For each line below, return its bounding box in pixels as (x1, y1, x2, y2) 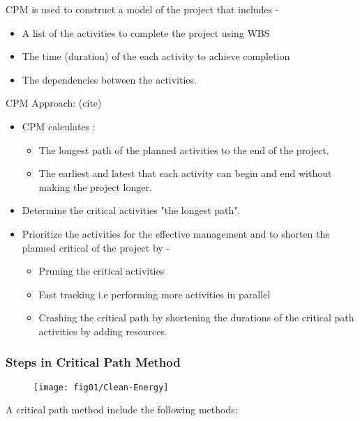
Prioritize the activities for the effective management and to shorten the (22, 226, 330, 240)
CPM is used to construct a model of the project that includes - (6, 2, 279, 16)
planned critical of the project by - (22, 240, 170, 254)
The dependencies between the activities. (22, 72, 197, 86)
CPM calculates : (22, 118, 96, 133)
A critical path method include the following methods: (6, 402, 238, 417)
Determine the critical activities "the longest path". (22, 203, 241, 217)
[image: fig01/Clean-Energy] (33, 382, 169, 392)
